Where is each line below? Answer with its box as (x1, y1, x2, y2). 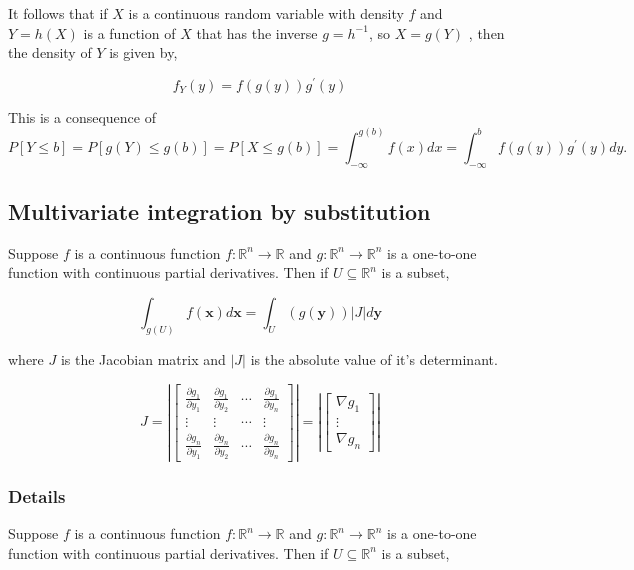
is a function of (83, 22, 176, 43)
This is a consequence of (8, 106, 156, 127)
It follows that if (8, 3, 108, 23)
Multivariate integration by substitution (8, 196, 431, 227)
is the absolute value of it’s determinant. (250, 348, 498, 369)
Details (8, 483, 66, 508)
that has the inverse (196, 22, 318, 43)
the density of (8, 42, 92, 63)
